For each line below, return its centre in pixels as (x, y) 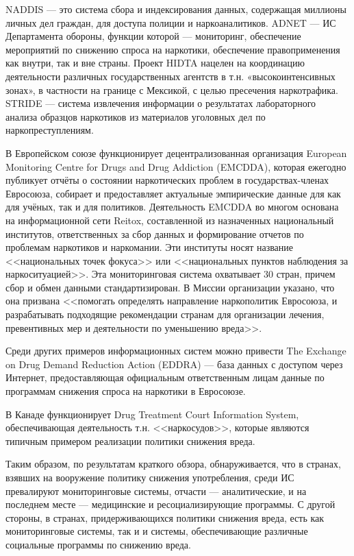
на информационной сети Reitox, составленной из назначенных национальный (170, 220)
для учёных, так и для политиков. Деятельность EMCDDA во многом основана (172, 207)
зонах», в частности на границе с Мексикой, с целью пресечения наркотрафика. (172, 89)
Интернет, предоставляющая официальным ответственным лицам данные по (165, 377)
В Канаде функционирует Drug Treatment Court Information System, (152, 414)
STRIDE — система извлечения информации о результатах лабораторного (161, 103)
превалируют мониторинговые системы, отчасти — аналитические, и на (156, 491)
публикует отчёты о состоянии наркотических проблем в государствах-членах (167, 180)
